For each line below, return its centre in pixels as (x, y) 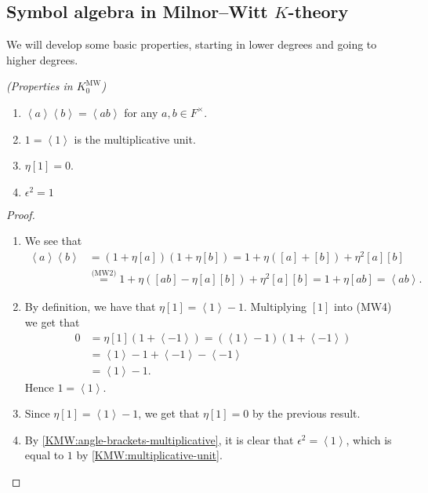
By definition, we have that (90, 307)
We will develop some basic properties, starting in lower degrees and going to (192, 44)
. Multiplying (275, 307)
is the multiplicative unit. (135, 139)
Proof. (21, 214)
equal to (44, 455)
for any (141, 112)
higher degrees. (42, 59)
